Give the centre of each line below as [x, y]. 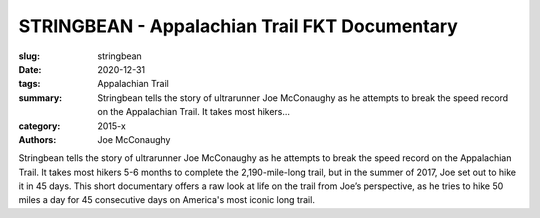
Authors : [37, 139]
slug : [29, 56]
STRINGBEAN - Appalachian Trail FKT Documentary [238, 26]
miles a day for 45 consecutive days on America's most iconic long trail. [166, 200]
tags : [29, 84]
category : [39, 126]
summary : [40, 97]
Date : [30, 69]
